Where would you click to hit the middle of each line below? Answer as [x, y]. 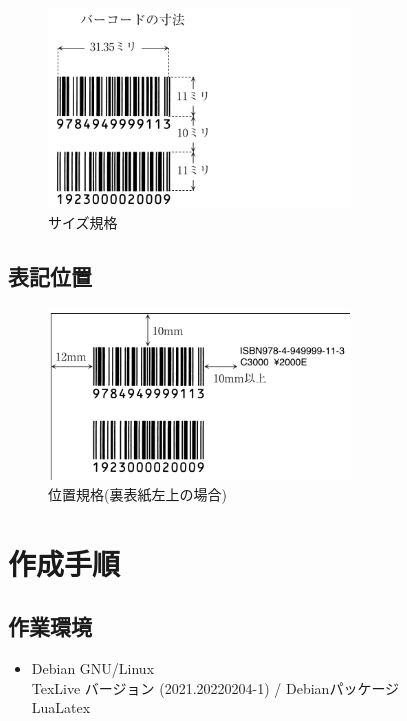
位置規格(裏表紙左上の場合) [137, 493]
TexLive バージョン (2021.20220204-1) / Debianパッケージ [215, 687]
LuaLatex [61, 707]
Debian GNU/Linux [93, 668]
